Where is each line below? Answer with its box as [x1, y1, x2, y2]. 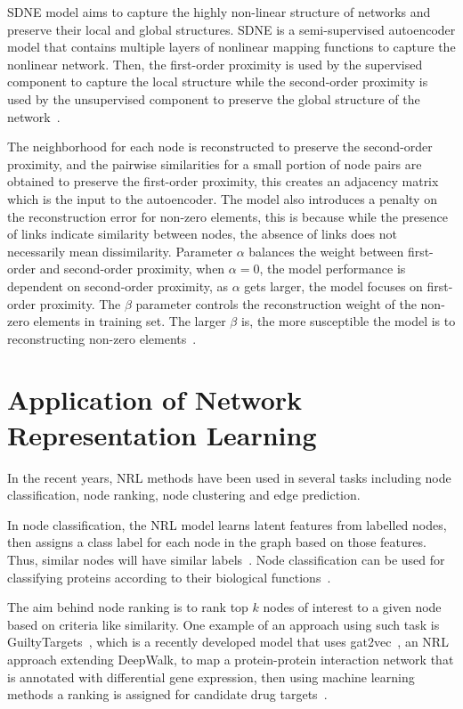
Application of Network [7, 381, 303, 418]
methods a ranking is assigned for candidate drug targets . [7, 685, 328, 704]
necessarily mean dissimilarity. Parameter [7, 241, 233, 260]
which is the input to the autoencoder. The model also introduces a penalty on [7, 189, 437, 208]
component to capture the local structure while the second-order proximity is [7, 72, 428, 91]
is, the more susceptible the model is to [240, 312, 456, 330]
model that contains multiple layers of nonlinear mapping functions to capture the [7, 37, 456, 56]
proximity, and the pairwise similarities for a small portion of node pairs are [7, 154, 422, 173]
